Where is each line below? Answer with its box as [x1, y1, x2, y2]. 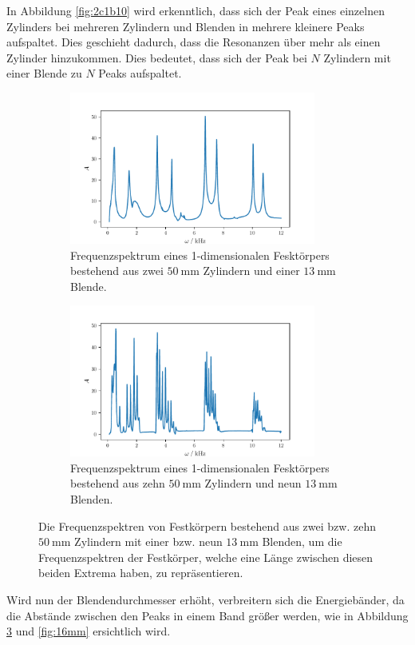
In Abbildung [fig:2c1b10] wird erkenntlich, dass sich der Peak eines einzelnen [6, 2, 385, 18]
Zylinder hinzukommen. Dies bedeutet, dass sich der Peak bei [6, 49, 307, 66]
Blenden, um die [262, 533, 342, 550]
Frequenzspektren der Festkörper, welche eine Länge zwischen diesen [38, 548, 373, 565]
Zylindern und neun [204, 475, 302, 492]
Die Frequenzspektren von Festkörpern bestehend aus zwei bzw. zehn [38, 517, 376, 534]
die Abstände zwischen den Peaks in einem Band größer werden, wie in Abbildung [6, 607, 409, 623]
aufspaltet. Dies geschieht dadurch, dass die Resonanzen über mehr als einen [6, 34, 381, 50]
